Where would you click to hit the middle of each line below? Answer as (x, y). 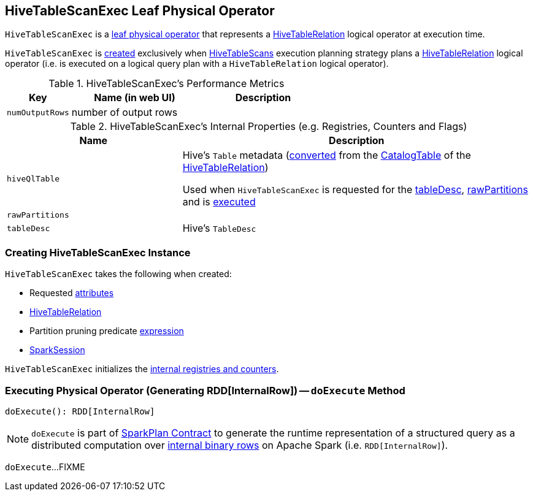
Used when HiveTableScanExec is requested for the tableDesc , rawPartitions (355, 190)
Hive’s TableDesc (219, 228)
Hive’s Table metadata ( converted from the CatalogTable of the (327, 155)
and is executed (219, 202)
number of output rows (125, 113)
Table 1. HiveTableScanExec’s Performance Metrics (167, 84)
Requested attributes (72, 293)
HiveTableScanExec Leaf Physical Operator (140, 11)
